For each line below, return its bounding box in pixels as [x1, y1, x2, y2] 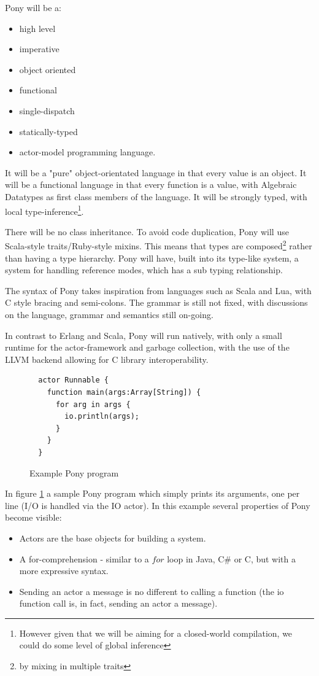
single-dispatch [19, 104, 75, 117]
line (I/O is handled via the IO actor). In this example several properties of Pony [5, 499, 310, 511]
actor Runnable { [38, 376, 109, 385]
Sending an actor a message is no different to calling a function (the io [19, 585, 284, 597]
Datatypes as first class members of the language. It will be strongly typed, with [5, 190, 307, 203]
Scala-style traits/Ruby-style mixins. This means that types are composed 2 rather [5, 238, 312, 252]
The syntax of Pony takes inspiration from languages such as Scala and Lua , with [5, 284, 312, 297]
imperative [19, 42, 60, 55]
